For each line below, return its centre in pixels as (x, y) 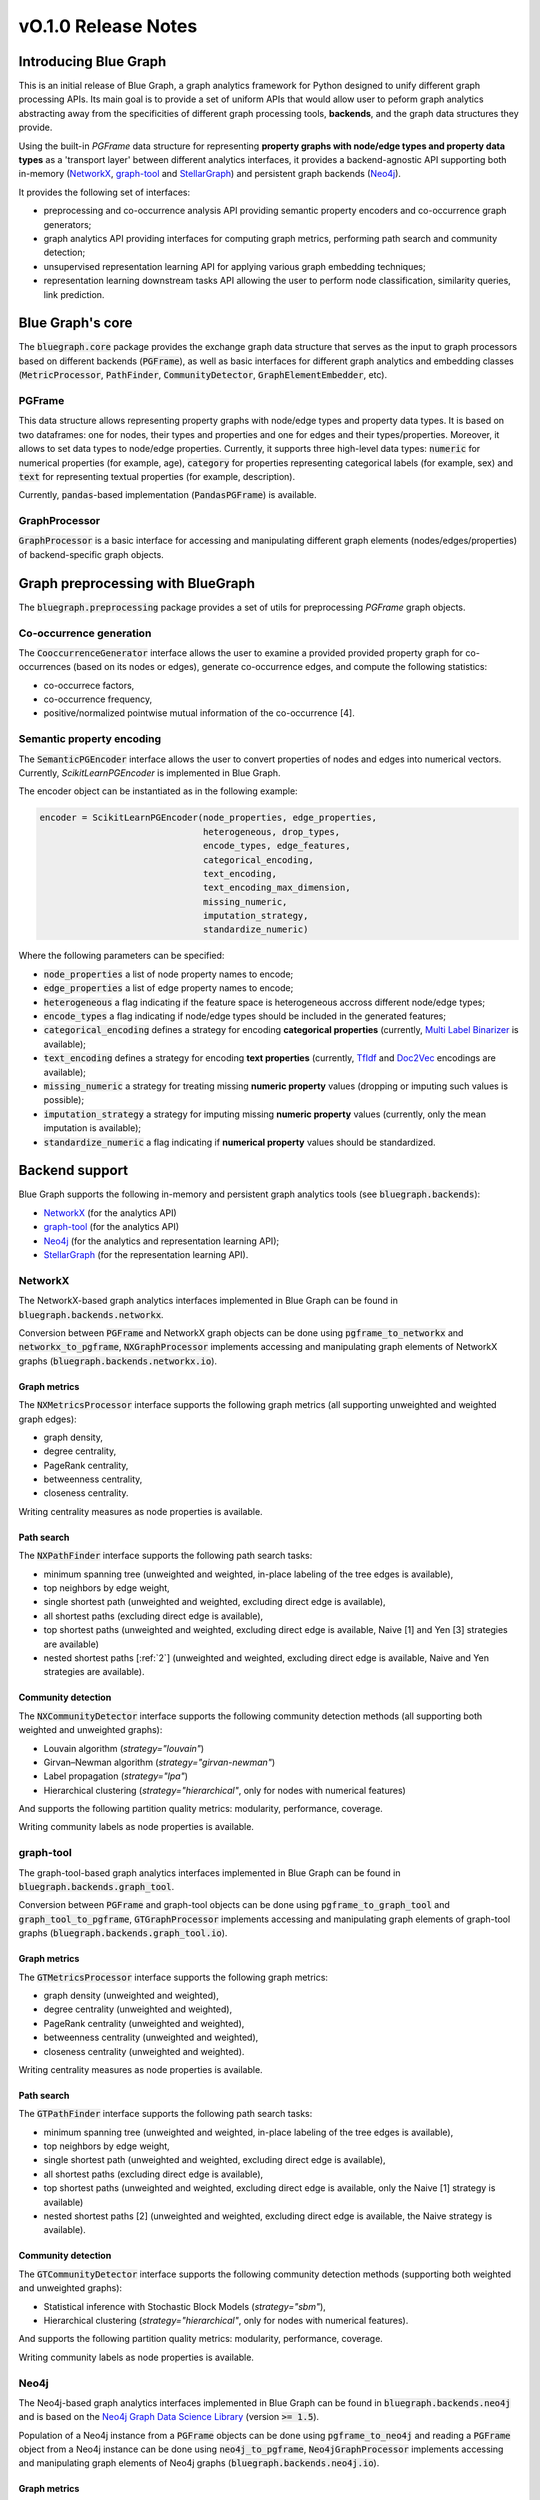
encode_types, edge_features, (276, 846)
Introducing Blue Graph (92, 61)
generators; (67, 224)
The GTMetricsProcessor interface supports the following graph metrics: (173, 1977)
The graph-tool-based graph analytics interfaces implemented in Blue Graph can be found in (209, 1872)
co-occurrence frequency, (98, 699)
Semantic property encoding (90, 739)
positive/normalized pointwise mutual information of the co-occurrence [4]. (199, 713)
